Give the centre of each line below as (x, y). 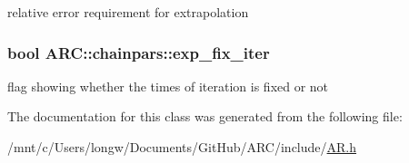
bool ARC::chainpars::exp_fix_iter (139, 52)
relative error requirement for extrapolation (128, 12)
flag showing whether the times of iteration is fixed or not (168, 86)
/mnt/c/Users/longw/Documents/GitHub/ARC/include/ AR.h (182, 147)
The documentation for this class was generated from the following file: (205, 116)
